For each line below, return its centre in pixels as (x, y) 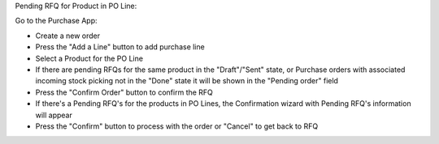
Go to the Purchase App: (56, 21)
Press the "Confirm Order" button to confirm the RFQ (124, 92)
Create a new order (68, 36)
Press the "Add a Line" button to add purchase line (120, 47)
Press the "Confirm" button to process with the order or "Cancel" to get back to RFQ (177, 126)
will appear (54, 115)
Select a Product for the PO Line (89, 58)
